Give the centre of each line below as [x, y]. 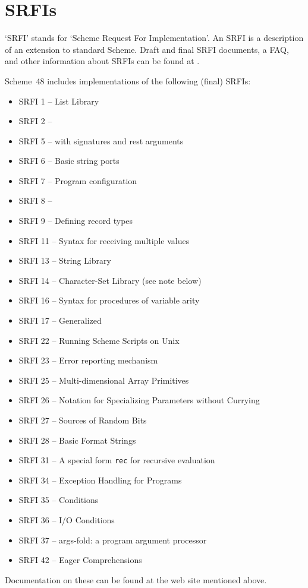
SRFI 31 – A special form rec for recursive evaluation [117, 460]
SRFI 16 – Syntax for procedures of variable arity [109, 300]
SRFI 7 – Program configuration [78, 180]
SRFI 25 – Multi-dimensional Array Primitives [104, 380]
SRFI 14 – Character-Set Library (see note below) [110, 280]
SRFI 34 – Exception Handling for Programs [100, 480]
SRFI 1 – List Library [59, 101]
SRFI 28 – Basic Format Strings [77, 440]
